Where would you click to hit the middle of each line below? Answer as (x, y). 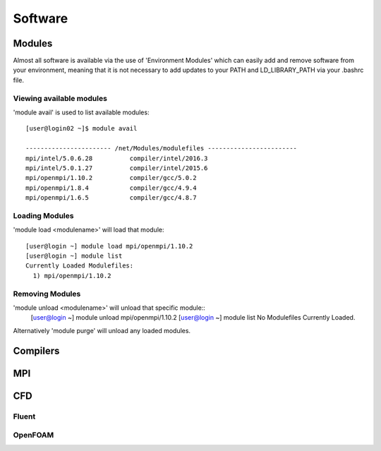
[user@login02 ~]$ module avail (81, 128)
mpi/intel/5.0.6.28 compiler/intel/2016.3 (117, 158)
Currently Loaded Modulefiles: (80, 266)
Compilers (36, 350)
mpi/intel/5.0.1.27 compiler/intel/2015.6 (117, 168)
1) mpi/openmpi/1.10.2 (72, 276)
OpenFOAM (34, 435)
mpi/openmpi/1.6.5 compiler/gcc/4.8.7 (111, 198)
